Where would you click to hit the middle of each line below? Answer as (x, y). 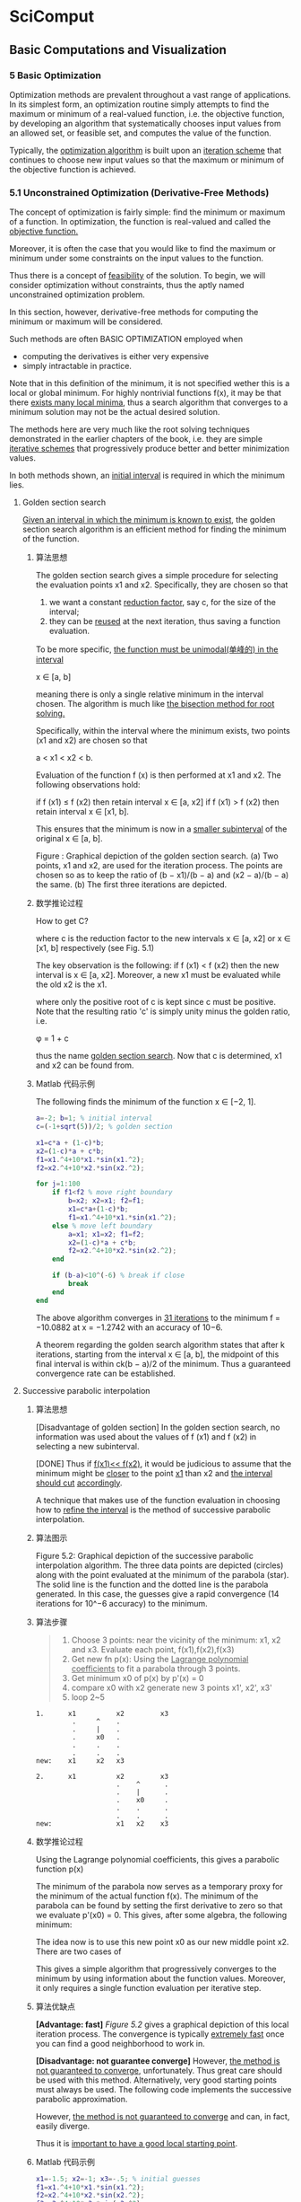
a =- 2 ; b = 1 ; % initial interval (94, 1119)
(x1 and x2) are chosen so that (91, 740)
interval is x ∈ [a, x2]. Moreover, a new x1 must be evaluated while (158, 975)
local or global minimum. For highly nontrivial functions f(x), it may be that (146, 393)
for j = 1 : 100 (58, 1184)
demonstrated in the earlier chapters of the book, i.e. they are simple (136, 439)
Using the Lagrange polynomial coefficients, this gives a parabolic (158, 1859)
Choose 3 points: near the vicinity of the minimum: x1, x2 (176, 1640)
